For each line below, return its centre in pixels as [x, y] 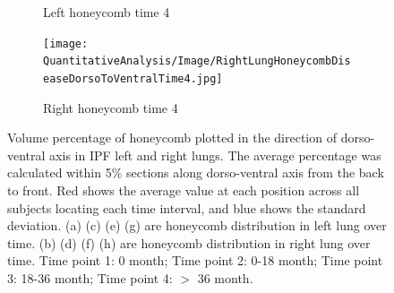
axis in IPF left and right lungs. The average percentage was [215, 155]
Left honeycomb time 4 [107, 12]
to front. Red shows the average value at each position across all [184, 190]
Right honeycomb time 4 [111, 107]
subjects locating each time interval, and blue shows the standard [187, 207]
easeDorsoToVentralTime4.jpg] [133, 78]
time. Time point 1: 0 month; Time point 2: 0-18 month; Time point [195, 260]
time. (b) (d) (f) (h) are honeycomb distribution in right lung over [189, 242]
